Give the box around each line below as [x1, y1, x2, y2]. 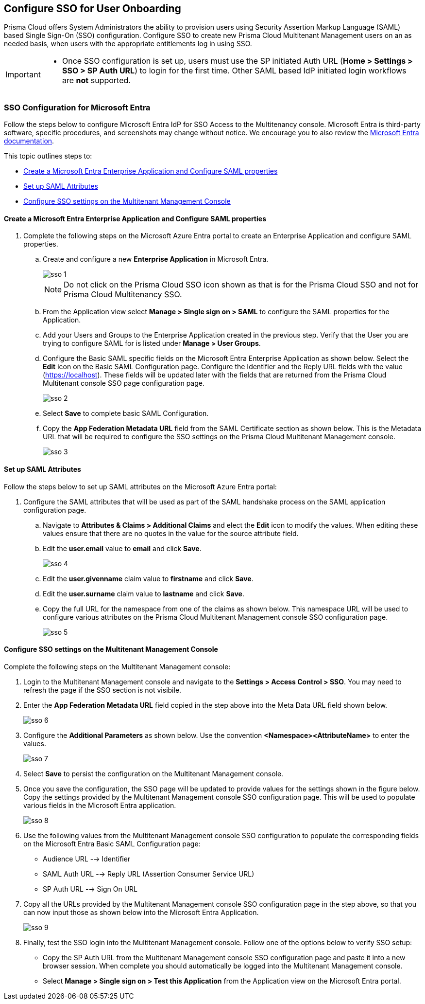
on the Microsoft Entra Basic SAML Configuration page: [23, 839, 201, 848]
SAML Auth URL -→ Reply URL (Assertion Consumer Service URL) [43, 869, 255, 878]
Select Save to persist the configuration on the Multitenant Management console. [23, 769, 284, 778]
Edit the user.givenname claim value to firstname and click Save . [43, 574, 254, 583]
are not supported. [62, 75, 131, 86]
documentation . [4, 137, 54, 145]
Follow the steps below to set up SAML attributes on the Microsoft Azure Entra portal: [4, 482, 277, 491]
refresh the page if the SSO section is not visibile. [23, 685, 182, 694]
